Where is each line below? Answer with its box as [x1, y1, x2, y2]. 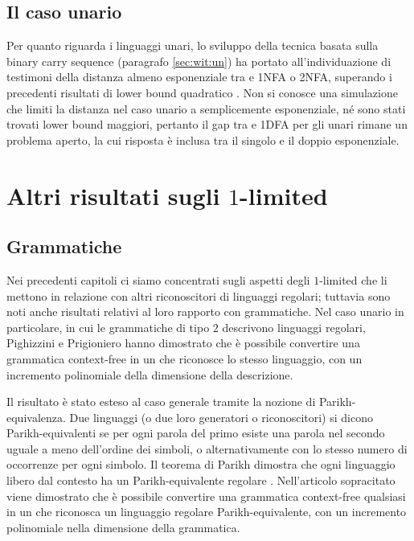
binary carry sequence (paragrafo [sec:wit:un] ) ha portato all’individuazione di [6, 52, 391, 69]
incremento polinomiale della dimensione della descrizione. [6, 366, 293, 383]
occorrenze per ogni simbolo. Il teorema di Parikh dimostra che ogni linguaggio [6, 456, 396, 473]
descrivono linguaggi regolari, [222, 318, 366, 335]
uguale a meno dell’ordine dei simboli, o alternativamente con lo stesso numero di [6, 440, 408, 457]
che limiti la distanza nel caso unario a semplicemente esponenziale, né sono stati [6, 100, 406, 117]
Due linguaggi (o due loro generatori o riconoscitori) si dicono [69, 408, 373, 425]
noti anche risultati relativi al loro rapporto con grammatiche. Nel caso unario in [6, 303, 404, 320]
